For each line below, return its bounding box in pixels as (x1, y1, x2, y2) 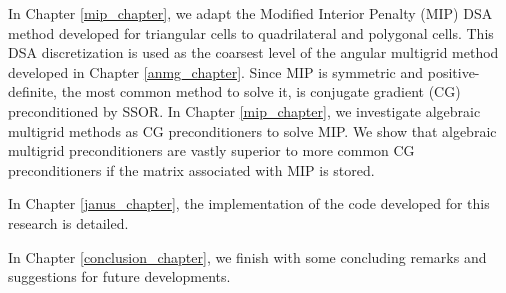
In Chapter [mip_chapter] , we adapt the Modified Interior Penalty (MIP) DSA (8, 3, 493, 23)
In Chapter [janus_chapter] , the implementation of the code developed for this (8, 193, 490, 214)
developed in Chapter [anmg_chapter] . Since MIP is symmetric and (8, 61, 424, 82)
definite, (8, 81, 58, 102)
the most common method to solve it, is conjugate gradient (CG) (61, 81, 461, 102)
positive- (427, 61, 480, 82)
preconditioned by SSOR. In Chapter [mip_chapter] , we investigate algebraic (8, 100, 481, 121)
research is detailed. (8, 212, 129, 233)
